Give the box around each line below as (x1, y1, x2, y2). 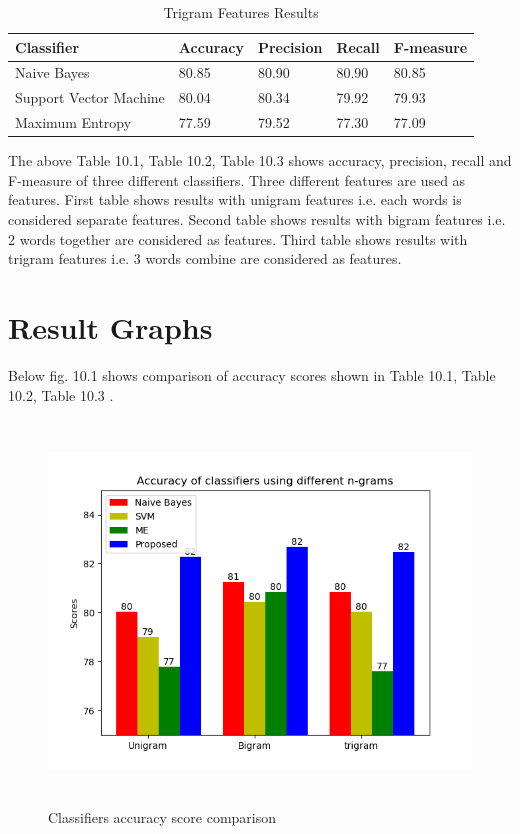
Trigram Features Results (163, 2, 319, 22)
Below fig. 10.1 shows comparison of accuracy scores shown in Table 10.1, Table (8, 364, 496, 385)
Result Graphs (8, 306, 213, 347)
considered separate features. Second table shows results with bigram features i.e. (8, 209, 506, 229)
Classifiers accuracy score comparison (48, 806, 277, 827)
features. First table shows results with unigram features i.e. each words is (8, 189, 462, 210)
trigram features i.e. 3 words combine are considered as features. (8, 248, 402, 269)
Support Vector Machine (15, 87, 165, 108)
